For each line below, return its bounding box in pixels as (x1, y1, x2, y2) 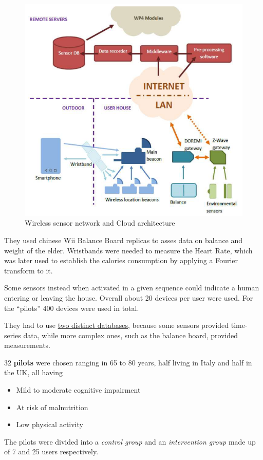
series (4, 329, 21, 340)
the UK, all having (4, 367, 63, 378)
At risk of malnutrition (16, 401, 88, 412)
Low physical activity (16, 419, 83, 430)
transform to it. (4, 265, 53, 275)
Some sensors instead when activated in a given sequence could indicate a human (4, 282, 259, 293)
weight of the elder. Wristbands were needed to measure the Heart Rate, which (4, 245, 253, 255)
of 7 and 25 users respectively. (4, 446, 99, 457)
